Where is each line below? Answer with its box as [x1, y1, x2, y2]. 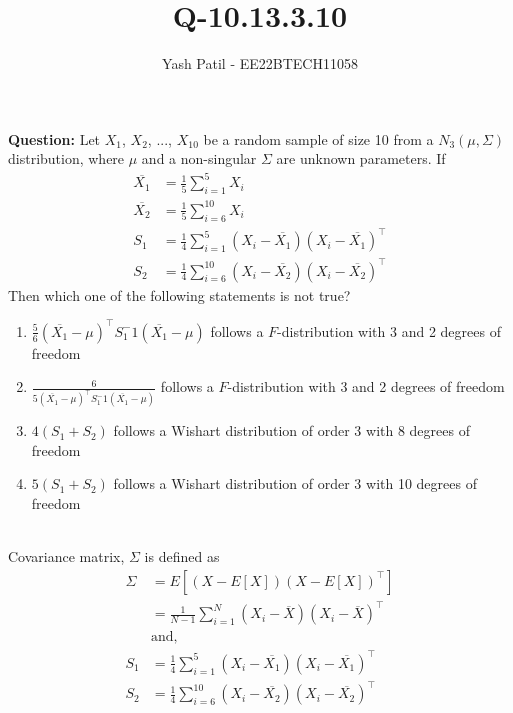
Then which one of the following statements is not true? [8, 284, 351, 305]
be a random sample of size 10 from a [203, 128, 434, 149]
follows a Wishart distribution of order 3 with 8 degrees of [113, 420, 470, 441]
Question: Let [8, 128, 101, 149]
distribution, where [8, 148, 125, 169]
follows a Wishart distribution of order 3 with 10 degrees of [113, 473, 477, 494]
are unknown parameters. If [276, 148, 446, 169]
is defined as [144, 546, 220, 567]
